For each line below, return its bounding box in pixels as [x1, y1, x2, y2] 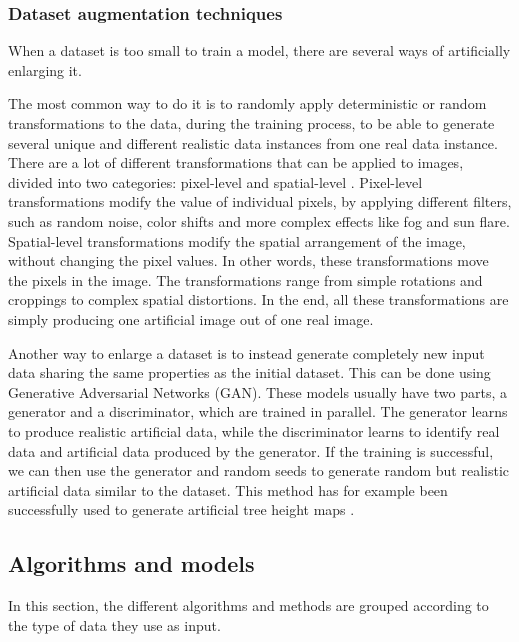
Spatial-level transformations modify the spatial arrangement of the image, [8, 230, 466, 251]
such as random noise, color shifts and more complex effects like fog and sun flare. [8, 210, 510, 231]
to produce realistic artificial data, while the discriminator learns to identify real [8, 420, 500, 441]
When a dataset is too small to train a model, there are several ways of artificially [8, 40, 511, 61]
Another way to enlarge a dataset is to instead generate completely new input [8, 342, 485, 363]
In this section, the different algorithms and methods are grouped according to [8, 595, 489, 616]
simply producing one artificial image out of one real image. [8, 308, 374, 329]
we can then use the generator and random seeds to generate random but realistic [8, 460, 510, 481]
